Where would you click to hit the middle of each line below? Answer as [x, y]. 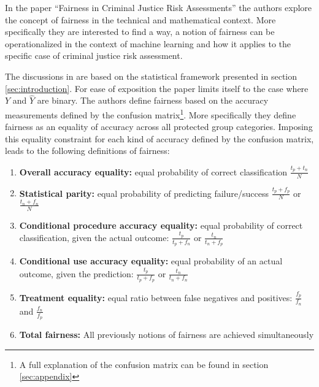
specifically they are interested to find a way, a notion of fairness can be [140, 32]
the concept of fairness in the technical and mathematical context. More [140, 19]
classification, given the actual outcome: [94, 237]
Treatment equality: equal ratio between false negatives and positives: [156, 297]
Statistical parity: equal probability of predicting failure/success [144, 193]
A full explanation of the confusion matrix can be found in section [144, 364]
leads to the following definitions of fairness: [87, 151]
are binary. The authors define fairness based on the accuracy [153, 100]
